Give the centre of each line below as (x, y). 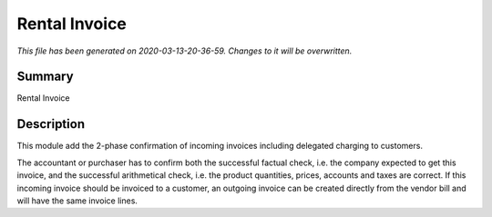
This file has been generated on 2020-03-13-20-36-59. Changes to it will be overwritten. (184, 51)
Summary (45, 77)
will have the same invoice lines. (77, 201)
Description (51, 124)
